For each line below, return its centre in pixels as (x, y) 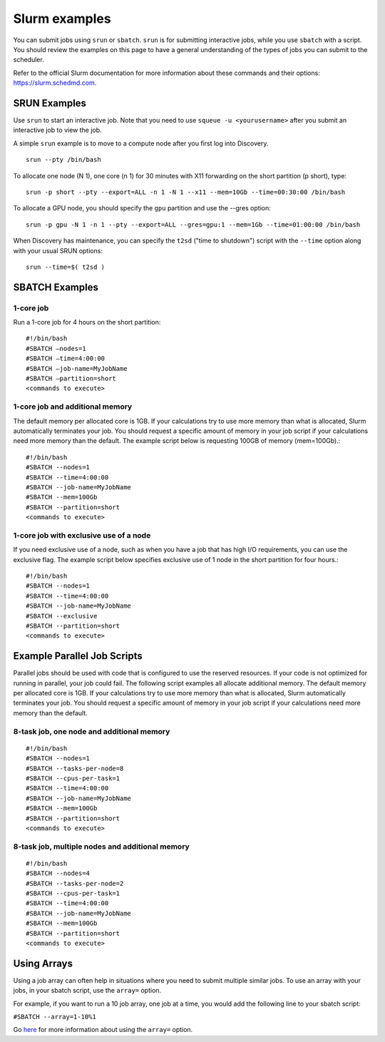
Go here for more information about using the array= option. (103, 1030)
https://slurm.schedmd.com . (55, 83)
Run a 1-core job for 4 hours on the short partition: (87, 322)
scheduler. (29, 60)
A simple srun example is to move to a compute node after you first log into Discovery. (141, 143)
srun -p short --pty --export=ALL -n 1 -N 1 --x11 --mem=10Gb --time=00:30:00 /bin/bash (186, 192)
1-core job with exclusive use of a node (82, 535)
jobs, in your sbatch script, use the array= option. (87, 991)
